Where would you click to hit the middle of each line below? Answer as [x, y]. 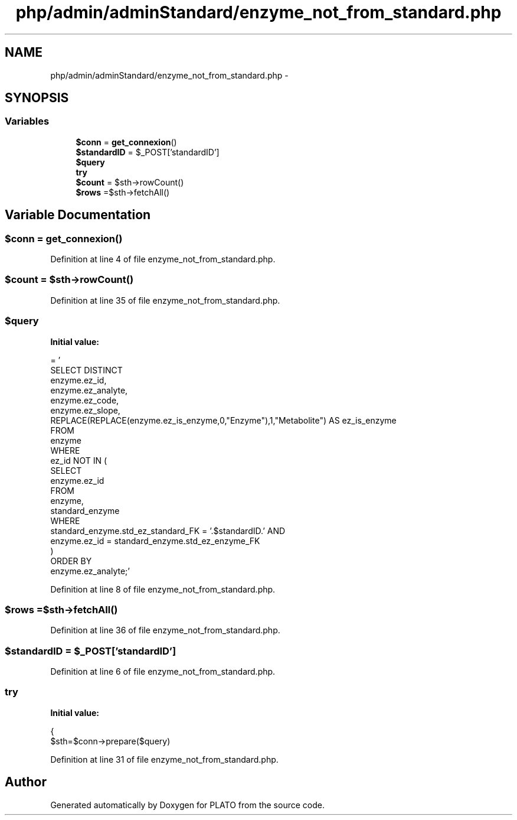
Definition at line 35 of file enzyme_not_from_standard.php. [165, 300]
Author [26, 782]
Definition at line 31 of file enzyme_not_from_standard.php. [164, 759]
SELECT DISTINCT [86, 370]
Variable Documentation [78, 215]
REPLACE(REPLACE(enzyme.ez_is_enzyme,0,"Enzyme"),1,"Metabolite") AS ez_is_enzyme [223, 420]
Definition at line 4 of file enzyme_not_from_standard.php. [163, 259]
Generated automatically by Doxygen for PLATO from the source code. [187, 805]
